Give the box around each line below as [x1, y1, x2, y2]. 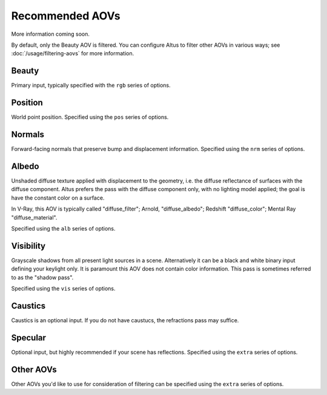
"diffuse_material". [11, 214, 58, 221]
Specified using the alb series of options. [11, 225, 116, 232]
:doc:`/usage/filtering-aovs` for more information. [11, 50, 134, 57]
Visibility [11, 240, 45, 251]
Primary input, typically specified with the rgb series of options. [11, 82, 171, 89]
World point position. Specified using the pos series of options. [11, 113, 169, 121]
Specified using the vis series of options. [11, 285, 116, 292]
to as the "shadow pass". [11, 274, 74, 281]
